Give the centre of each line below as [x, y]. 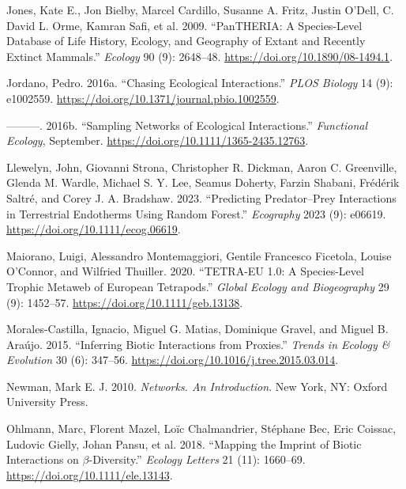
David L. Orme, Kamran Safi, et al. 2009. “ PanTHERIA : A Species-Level [184, 25]
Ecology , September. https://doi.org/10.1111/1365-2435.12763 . [158, 140]
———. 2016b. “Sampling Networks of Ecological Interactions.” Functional [187, 125]
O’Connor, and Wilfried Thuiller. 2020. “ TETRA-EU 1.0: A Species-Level [185, 271]
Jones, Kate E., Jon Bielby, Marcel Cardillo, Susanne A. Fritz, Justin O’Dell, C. [200, 9]
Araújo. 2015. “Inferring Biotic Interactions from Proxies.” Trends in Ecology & [198, 344]
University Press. [47, 402]
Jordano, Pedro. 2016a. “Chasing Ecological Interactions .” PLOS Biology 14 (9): [200, 83]
